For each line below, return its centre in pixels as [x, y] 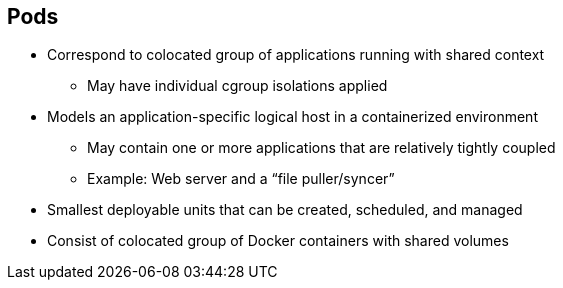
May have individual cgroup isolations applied [237, 86]
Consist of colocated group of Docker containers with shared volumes [278, 241]
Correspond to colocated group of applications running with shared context [296, 55]
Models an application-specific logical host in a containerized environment [292, 117]
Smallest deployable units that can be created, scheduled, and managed [285, 210]
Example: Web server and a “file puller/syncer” [241, 179]
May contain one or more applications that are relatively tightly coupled [321, 148]
